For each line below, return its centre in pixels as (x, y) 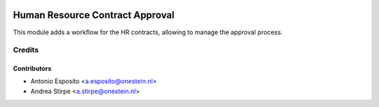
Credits (26, 50)
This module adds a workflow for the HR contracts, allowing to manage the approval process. (148, 32)
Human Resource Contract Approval (94, 15)
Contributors (32, 69)
